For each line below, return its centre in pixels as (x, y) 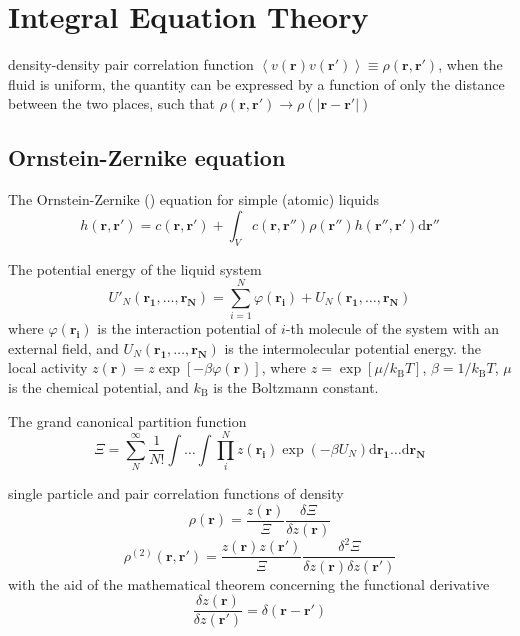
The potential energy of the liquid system (135, 268)
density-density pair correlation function (131, 64)
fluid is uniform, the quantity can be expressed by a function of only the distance (256, 83)
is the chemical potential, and (98, 387)
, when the (470, 64)
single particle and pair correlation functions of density (176, 493)
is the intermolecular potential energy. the (352, 347)
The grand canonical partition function (127, 420)
